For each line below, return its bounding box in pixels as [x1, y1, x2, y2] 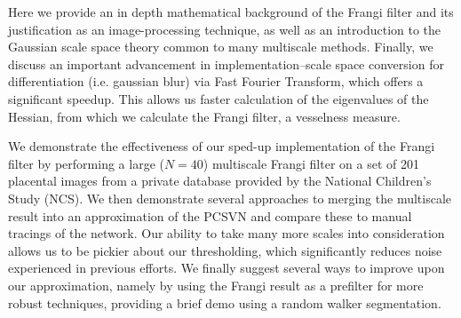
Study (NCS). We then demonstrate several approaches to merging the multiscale [8, 188, 451, 207]
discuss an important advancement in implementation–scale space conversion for [8, 54, 444, 73]
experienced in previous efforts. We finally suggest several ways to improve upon [8, 258, 445, 277]
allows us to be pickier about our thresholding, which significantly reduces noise [8, 241, 442, 259]
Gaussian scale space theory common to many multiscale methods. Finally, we [8, 37, 433, 56]
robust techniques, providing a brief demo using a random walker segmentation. [8, 293, 441, 312]
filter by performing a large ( [8, 154, 164, 172]
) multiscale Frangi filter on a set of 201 [203, 154, 419, 172]
